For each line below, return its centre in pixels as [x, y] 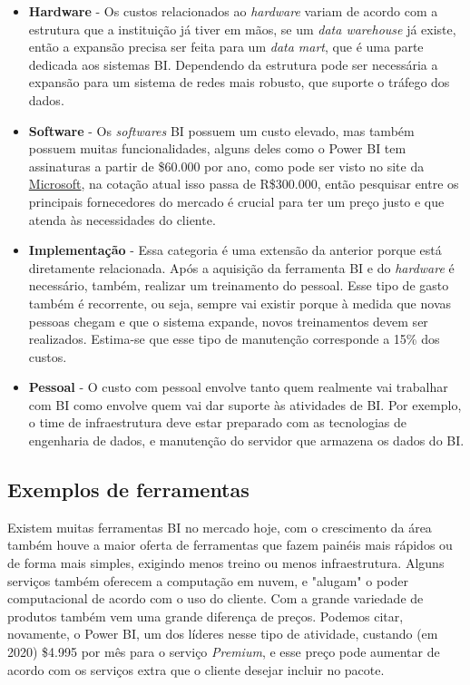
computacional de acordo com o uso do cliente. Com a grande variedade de [215, 598]
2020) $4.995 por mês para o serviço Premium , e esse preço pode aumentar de [224, 652]
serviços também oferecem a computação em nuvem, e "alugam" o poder [208, 580]
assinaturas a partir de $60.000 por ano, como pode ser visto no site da [226, 166]
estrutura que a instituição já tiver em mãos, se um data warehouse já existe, [242, 29]
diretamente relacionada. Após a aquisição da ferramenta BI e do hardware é [241, 267]
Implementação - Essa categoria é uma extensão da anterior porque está [235, 250]
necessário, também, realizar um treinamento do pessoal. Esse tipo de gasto [239, 285]
